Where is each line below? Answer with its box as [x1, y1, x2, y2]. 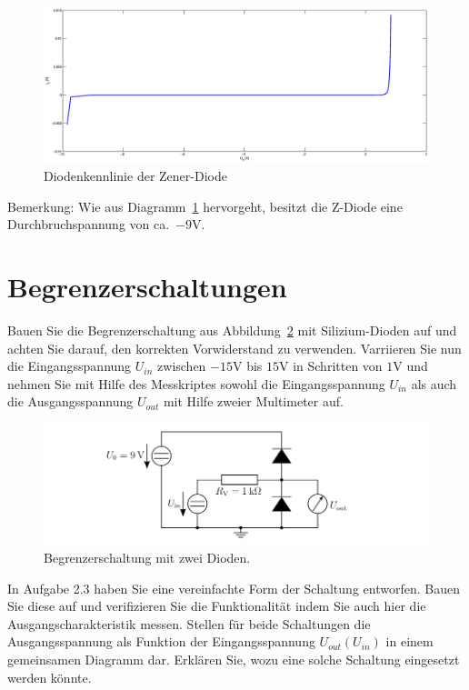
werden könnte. [7, 667, 92, 686]
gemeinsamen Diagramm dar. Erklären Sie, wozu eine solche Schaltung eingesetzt [7, 649, 460, 668]
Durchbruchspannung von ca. [7, 215, 170, 234]
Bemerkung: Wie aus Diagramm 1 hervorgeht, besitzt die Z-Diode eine [7, 196, 403, 215]
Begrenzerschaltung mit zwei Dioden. [44, 548, 251, 566]
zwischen [157, 356, 206, 375]
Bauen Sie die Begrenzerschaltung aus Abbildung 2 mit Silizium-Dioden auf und [7, 320, 457, 339]
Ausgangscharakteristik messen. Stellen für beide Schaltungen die [7, 614, 371, 633]
